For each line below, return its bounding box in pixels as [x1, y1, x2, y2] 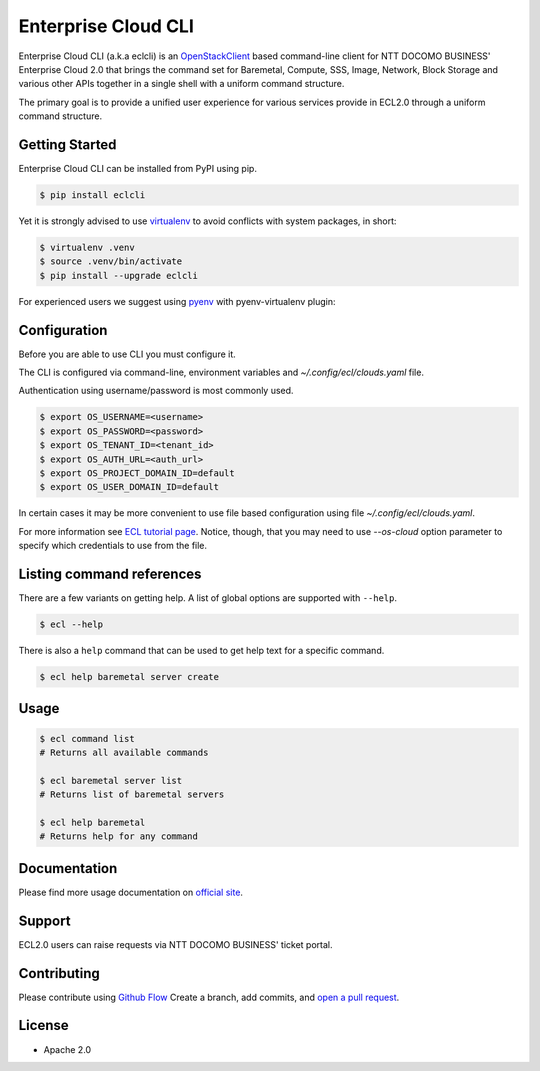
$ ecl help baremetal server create [39, 671, 220, 682]
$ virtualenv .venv [39, 241, 135, 253]
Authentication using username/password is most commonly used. [18, 385, 294, 397]
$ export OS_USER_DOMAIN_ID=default [39, 481, 220, 493]
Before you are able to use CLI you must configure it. [18, 348, 237, 360]
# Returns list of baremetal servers [39, 789, 225, 800]
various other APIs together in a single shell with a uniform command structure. [18, 78, 345, 90]
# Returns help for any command [39, 831, 199, 842]
